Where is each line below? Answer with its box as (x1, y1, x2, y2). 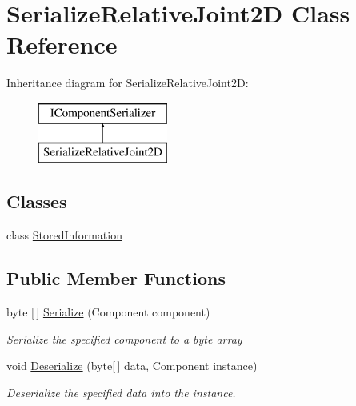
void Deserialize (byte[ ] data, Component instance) (6, 357, 258, 374)
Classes (6, 189, 67, 214)
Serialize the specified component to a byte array (6, 330, 242, 347)
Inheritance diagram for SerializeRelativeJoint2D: (6, 74, 249, 91)
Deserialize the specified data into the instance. (6, 384, 236, 400)
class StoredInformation (6, 227, 122, 243)
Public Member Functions (6, 266, 226, 291)
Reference (6, 28, 118, 61)
